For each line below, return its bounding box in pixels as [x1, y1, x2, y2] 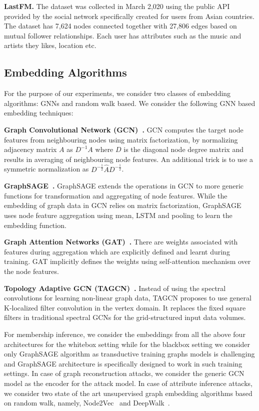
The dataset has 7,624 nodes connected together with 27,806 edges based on [4, 20, 237, 31]
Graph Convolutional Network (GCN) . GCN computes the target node [4, 124, 243, 134]
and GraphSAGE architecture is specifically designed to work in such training [4, 358, 242, 368]
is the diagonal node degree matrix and [123, 144, 243, 154]
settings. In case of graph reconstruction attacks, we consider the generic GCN [4, 368, 244, 378]
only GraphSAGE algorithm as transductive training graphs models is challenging [4, 348, 255, 359]
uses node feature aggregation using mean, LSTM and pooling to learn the [4, 210, 232, 220]
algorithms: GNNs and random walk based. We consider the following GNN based [4, 97, 255, 108]
